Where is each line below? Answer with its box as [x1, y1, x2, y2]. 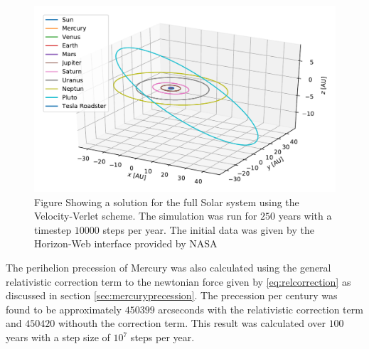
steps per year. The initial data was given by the [102, 222, 314, 237]
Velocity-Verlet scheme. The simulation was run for [34, 208, 257, 223]
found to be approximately [6, 301, 122, 316]
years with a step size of [6, 330, 110, 345]
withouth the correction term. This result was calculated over [58, 316, 326, 331]
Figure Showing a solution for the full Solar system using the [34, 194, 299, 209]
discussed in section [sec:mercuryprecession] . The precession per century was [6, 288, 338, 303]
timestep [34, 222, 72, 237]
